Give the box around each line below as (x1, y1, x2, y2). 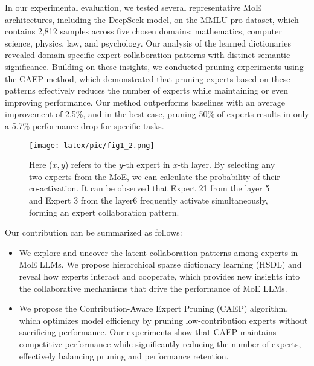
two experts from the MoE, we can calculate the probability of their (29, 170, 280, 182)
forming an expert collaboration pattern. (29, 205, 179, 218)
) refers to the (65, 158, 117, 171)
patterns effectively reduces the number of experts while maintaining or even (5, 84, 289, 97)
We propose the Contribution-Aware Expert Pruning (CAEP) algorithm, (19, 302, 289, 315)
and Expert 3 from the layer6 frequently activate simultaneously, (29, 193, 268, 206)
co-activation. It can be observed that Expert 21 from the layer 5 (29, 182, 270, 194)
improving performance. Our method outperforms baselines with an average (5, 95, 286, 108)
